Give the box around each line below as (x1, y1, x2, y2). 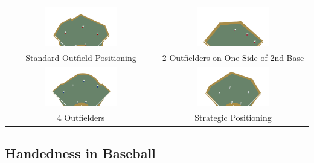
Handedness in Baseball (5, 143, 156, 162)
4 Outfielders (57, 111, 105, 124)
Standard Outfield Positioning (25, 51, 136, 63)
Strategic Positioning (194, 111, 272, 124)
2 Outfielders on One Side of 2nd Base (162, 51, 304, 63)
